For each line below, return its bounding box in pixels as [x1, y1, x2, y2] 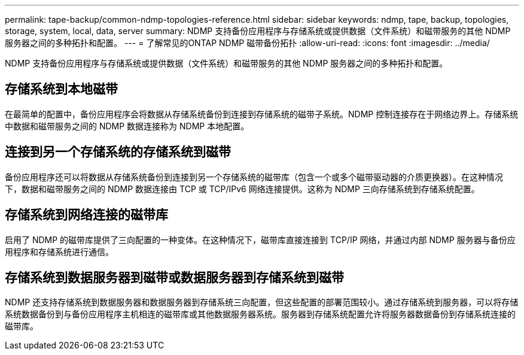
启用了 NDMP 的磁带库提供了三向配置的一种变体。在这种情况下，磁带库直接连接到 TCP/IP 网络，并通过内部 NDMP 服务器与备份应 [5, 234, 516, 245]
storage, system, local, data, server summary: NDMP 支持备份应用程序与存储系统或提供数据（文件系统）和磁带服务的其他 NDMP [5, 26, 511, 36]
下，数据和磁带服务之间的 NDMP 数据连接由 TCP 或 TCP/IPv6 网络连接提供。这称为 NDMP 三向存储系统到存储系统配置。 [5, 183, 480, 194]
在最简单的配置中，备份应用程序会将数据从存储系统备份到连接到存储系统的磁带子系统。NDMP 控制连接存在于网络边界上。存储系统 [5, 108, 519, 119]
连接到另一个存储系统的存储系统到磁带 [5, 144, 231, 160]
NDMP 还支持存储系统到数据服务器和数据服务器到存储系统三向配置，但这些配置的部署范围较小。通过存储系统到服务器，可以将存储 [5, 297, 519, 308]
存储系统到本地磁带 [5, 81, 118, 97]
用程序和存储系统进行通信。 [5, 246, 114, 257]
